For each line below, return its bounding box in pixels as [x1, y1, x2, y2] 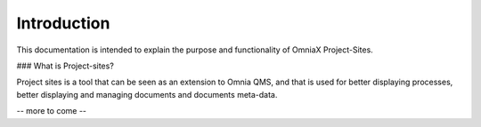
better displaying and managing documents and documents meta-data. [16, 89, 278, 99]
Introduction [16, 13, 110, 33]
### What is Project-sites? [16, 60, 115, 71]
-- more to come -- [16, 106, 87, 116]
